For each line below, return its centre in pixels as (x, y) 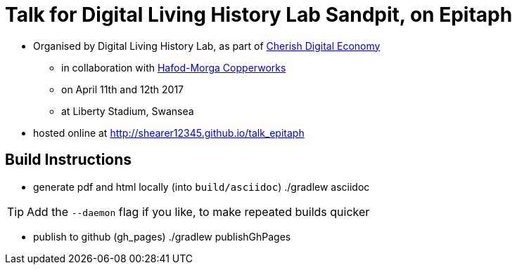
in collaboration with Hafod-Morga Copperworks (174, 67)
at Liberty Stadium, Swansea (128, 111)
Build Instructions (69, 160)
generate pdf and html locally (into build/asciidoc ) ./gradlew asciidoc (202, 187)
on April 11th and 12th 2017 (123, 89)
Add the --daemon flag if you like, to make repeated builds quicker (198, 211)
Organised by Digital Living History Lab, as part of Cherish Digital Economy (207, 46)
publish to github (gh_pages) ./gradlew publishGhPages (162, 236)
